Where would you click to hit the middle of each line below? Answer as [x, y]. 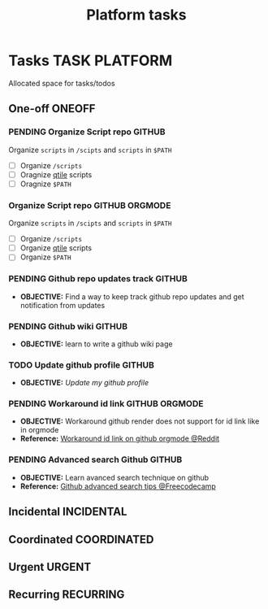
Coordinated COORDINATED [81, 539]
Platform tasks [136, 15]
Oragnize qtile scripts [56, 174]
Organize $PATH [45, 257]
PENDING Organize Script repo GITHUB [87, 132]
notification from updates [63, 305]
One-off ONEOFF [52, 109]
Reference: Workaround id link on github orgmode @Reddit [120, 439]
